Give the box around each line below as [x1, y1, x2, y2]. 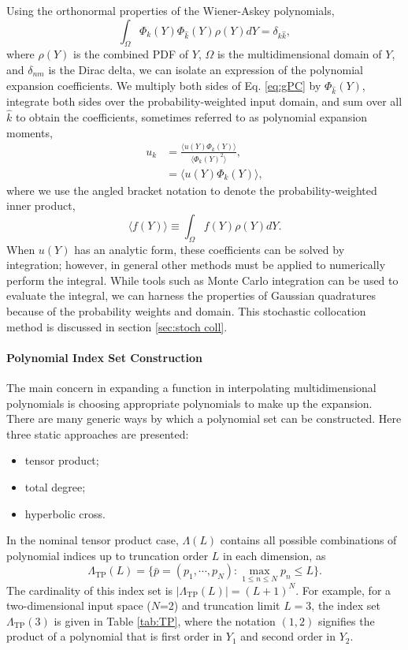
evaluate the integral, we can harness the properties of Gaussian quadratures [6, 287, 376, 304]
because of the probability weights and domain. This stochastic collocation [6, 303, 366, 319]
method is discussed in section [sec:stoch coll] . [6, 318, 228, 334]
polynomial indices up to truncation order [6, 547, 209, 563]
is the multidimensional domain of [217, 46, 382, 62]
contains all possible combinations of [220, 532, 397, 548]
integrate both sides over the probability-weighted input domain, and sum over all [6, 93, 402, 110]
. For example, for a [295, 581, 391, 598]
